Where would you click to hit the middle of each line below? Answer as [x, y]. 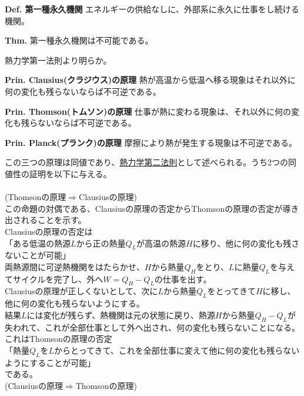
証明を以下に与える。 [70, 173]
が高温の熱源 [161, 243]
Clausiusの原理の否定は [49, 231]
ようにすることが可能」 [50, 362]
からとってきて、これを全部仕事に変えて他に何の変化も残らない [177, 350]
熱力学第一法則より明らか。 [58, 60]
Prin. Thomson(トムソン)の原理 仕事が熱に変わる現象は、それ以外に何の [148, 111]
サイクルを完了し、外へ [58, 279]
